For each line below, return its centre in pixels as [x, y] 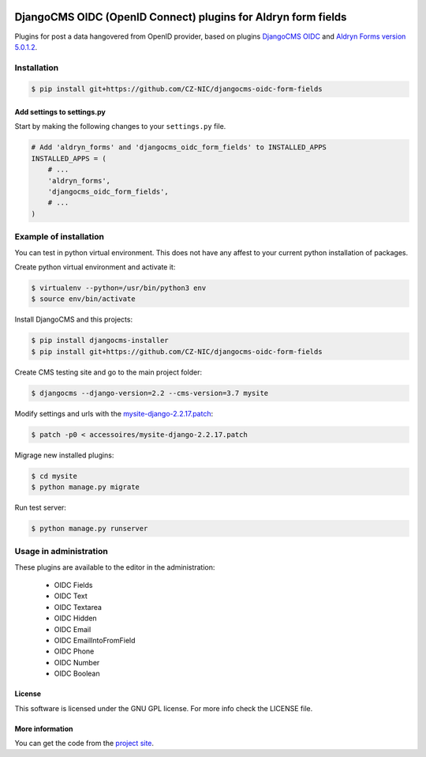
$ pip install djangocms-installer [100, 341]
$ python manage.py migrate [85, 487]
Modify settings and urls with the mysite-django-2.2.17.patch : [114, 413]
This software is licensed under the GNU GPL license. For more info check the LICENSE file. [164, 708]
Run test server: [41, 507]
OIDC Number [77, 662]
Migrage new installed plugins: [64, 455]
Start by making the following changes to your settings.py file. [120, 126]
